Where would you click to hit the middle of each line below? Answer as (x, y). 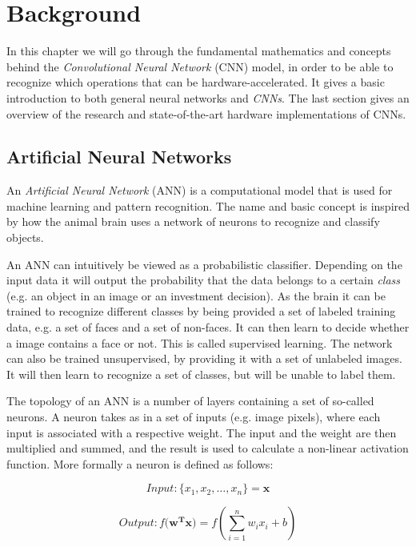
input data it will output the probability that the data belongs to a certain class (204, 280)
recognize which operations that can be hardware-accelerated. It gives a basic (196, 82)
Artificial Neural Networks (119, 157)
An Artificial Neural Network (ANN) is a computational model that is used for (200, 190)
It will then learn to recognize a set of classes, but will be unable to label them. (201, 374)
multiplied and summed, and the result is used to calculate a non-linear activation (208, 448)
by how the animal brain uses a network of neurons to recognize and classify (193, 221)
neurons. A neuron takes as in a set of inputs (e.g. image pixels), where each (194, 417)
